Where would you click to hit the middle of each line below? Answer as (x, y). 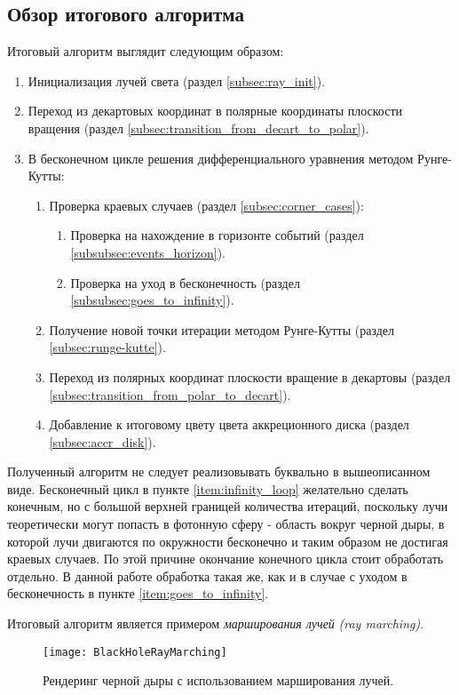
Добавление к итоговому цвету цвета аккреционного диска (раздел (229, 424)
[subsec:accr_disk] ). (103, 441)
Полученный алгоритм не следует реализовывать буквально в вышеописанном (219, 471)
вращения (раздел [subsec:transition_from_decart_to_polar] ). (198, 128)
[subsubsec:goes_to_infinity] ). (152, 300)
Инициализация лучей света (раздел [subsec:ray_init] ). (177, 80)
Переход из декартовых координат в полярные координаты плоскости (215, 111)
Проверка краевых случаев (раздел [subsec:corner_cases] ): (206, 205)
